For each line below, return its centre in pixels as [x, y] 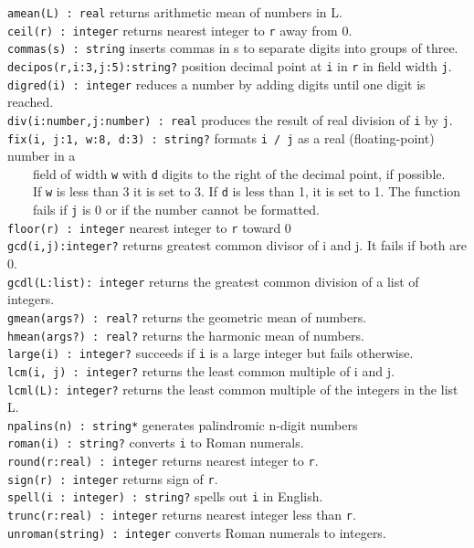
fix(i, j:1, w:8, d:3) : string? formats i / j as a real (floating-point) [221, 137]
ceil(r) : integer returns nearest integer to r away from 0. [180, 30]
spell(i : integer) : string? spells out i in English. [165, 496]
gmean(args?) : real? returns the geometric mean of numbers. [187, 316]
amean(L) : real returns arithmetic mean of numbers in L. [175, 12]
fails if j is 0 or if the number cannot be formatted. [176, 210]
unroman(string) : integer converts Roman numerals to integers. [197, 532]
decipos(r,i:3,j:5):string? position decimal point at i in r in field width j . [230, 65]
